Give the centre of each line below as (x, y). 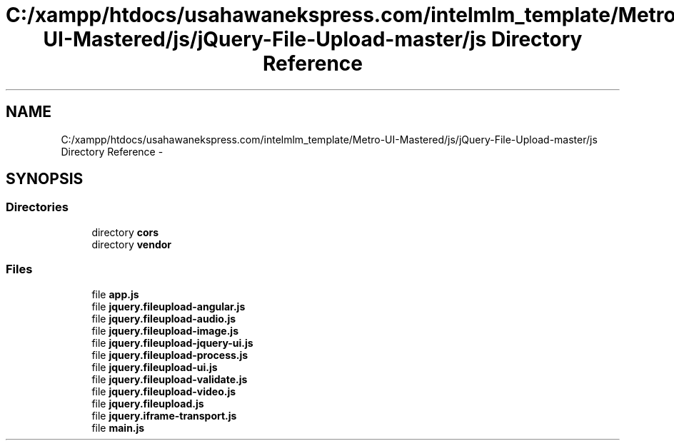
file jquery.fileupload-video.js (164, 391)
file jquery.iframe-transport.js (164, 415)
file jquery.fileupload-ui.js (155, 367)
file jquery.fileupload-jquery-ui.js (172, 343)
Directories (37, 207)
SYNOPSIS (45, 179)
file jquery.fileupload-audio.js (164, 318)
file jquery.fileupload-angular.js (168, 306)
